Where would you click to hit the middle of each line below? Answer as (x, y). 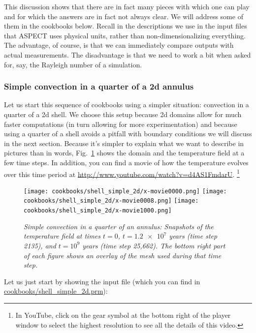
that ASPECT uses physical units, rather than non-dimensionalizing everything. (125, 35)
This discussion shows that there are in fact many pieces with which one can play (127, 6)
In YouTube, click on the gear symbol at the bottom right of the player (123, 315)
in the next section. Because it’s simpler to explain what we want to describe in (124, 143)
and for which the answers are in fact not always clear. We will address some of (124, 16)
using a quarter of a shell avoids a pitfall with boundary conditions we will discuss (128, 134)
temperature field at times (62, 236)
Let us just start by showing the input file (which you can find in (102, 281)
